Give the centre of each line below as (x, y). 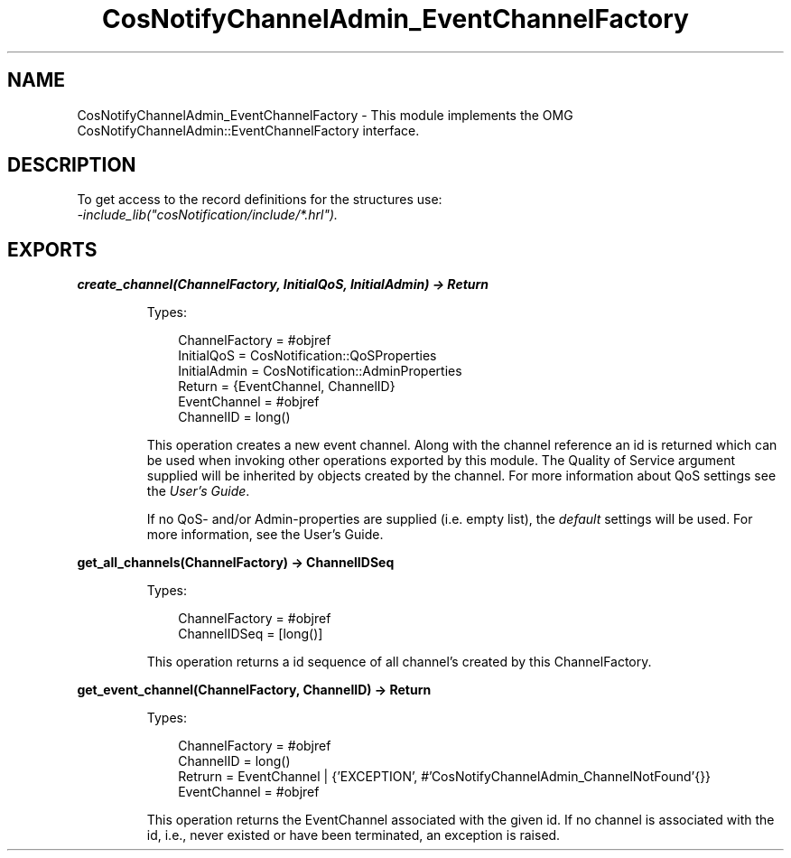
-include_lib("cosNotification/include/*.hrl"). (208, 215)
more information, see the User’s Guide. (265, 535)
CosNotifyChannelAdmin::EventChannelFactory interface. (248, 130)
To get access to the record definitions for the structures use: (260, 200)
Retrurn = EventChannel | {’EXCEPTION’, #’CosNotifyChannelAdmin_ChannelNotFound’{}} (445, 777)
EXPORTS (52, 249)
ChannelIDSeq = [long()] (251, 634)
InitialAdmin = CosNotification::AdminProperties (320, 371)
